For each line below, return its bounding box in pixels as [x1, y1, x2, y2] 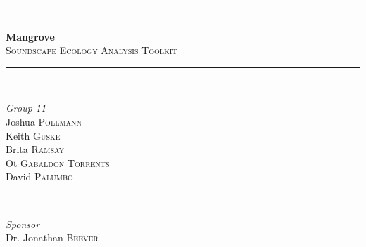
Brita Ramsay [6, 142, 65, 156]
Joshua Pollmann [6, 114, 82, 128]
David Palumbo [6, 169, 73, 184]
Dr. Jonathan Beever [6, 230, 99, 245]
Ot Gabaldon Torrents [6, 155, 110, 170]
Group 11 [6, 100, 46, 115]
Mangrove [6, 29, 55, 44]
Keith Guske [6, 128, 61, 142]
